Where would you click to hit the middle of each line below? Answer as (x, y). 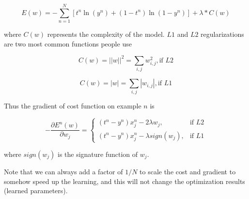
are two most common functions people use (68, 43)
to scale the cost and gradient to (188, 171)
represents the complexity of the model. (106, 34)
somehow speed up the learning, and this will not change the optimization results (124, 181)
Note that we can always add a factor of (63, 171)
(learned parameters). (36, 191)
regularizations (222, 34)
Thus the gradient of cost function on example (73, 106)
